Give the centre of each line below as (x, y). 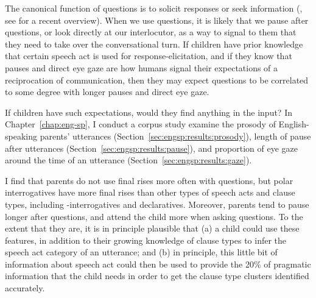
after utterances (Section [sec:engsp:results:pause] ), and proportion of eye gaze (151, 148)
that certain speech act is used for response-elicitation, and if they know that (149, 56)
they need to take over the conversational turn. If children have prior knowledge (154, 44)
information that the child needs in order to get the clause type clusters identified (157, 276)
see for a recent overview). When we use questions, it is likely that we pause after (157, 20)
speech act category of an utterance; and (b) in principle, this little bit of (141, 252)
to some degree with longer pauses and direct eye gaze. (107, 92)
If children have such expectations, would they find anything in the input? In (149, 112)
